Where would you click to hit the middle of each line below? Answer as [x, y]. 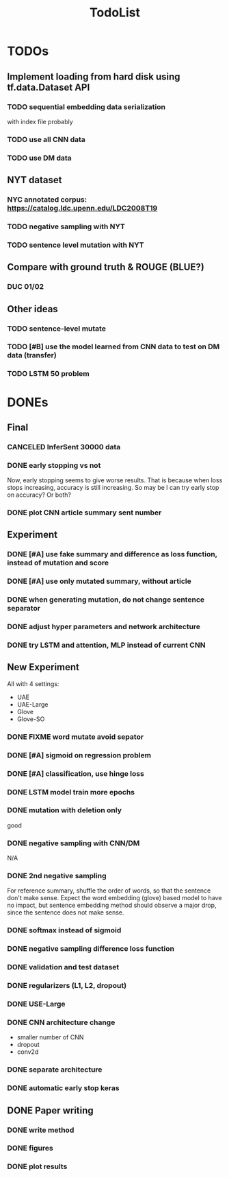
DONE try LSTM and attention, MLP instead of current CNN [106, 645]
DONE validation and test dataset [63, 967]
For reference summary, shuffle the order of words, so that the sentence [109, 891]
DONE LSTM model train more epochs [71, 792]
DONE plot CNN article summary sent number [84, 513]
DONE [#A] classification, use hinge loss [76, 773]
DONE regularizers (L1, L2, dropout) [67, 986]
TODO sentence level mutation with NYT [76, 245]
